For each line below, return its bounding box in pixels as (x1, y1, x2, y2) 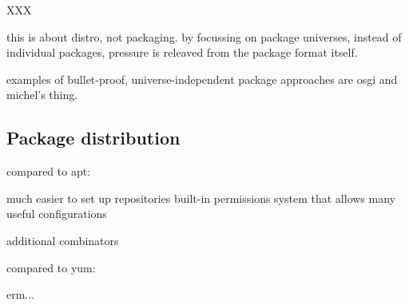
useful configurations (6, 205, 107, 222)
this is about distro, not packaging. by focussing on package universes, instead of (6, 28, 402, 45)
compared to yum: (6, 259, 96, 275)
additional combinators (6, 232, 119, 248)
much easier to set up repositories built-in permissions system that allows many (6, 189, 395, 206)
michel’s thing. (6, 86, 78, 103)
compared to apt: (6, 163, 91, 180)
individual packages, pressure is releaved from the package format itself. (6, 44, 358, 61)
